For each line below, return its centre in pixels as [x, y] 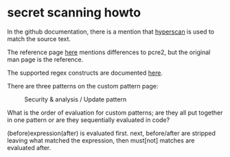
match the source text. [39, 38]
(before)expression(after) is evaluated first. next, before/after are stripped [112, 133]
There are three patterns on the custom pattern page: [83, 86]
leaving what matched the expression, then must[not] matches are [101, 140]
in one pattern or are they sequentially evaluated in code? [89, 120]
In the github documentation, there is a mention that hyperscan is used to [111, 32]
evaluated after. [29, 147]
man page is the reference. [45, 59]
